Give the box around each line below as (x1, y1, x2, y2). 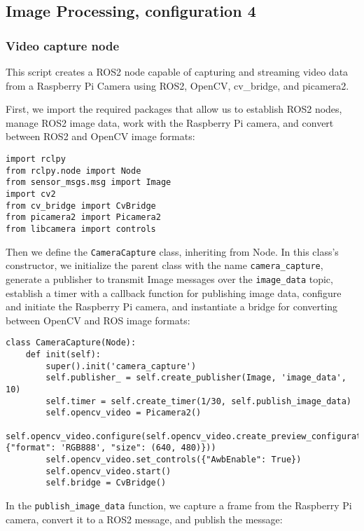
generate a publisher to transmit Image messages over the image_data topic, (6, 271, 333, 286)
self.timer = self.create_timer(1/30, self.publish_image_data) (45, 396, 351, 406)
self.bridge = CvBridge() (45, 478, 167, 488)
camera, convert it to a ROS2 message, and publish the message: (6, 511, 283, 526)
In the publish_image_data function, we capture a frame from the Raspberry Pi (6, 497, 352, 512)
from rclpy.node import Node (6, 165, 141, 176)
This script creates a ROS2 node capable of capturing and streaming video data (6, 64, 349, 78)
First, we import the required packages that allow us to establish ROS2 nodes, (6, 102, 342, 116)
